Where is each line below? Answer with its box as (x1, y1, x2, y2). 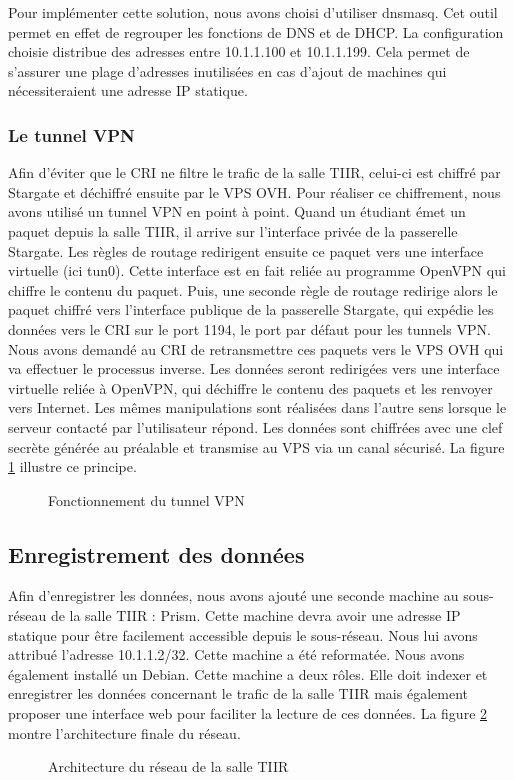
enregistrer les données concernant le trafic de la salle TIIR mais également (8, 683, 468, 704)
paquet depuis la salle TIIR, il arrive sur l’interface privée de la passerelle (8, 220, 458, 241)
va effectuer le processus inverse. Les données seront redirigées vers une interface (8, 358, 500, 379)
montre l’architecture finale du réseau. (8, 722, 241, 743)
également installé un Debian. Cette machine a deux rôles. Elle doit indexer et (8, 663, 488, 684)
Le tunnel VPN (8, 122, 135, 147)
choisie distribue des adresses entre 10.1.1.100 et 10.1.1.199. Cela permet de (8, 41, 470, 62)
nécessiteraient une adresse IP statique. (8, 80, 248, 101)
